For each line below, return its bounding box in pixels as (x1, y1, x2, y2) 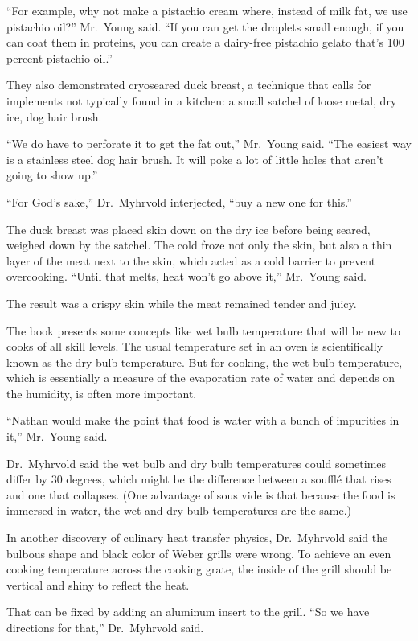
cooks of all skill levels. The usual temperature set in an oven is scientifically (6, 338, 383, 355)
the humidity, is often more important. (6, 384, 197, 401)
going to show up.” (6, 166, 98, 183)
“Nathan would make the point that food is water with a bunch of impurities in (6, 412, 400, 429)
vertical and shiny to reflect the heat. (6, 576, 190, 593)
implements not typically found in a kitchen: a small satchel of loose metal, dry (6, 92, 397, 109)
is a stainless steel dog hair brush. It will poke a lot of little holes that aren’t (6, 150, 384, 167)
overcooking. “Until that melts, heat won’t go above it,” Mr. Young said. (6, 268, 367, 285)
